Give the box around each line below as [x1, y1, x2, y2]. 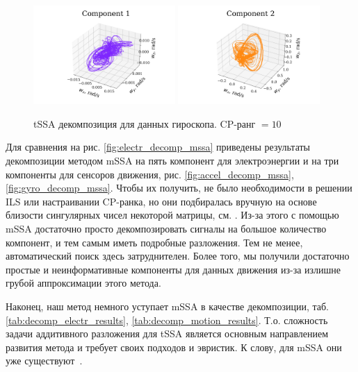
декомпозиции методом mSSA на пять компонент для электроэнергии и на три [6, 153, 339, 168]
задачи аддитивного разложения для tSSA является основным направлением [6, 326, 329, 341]
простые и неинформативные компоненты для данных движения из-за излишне [6, 262, 341, 276]
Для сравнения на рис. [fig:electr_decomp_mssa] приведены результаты [6, 139, 311, 154]
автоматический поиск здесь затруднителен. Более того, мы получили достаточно [6, 248, 350, 263]
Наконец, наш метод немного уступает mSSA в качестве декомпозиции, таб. [6, 299, 329, 314]
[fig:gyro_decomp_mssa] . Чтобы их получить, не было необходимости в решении [6, 180, 352, 195]
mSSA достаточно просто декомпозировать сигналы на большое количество [6, 221, 327, 236]
